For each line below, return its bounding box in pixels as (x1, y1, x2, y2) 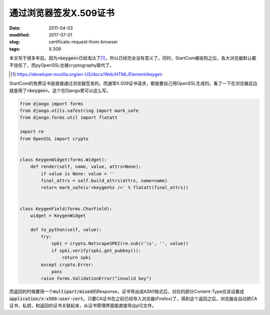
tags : (9, 45, 20, 52)
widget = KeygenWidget (30, 212, 86, 218)
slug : (9, 39, 20, 45)
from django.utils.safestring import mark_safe (19, 108, 138, 113)
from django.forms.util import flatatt (19, 115, 117, 120)
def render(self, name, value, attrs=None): (30, 164, 141, 169)
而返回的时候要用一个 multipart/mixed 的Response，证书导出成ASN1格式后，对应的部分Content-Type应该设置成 (9, 288, 244, 294)
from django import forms (19, 100, 83, 106)
